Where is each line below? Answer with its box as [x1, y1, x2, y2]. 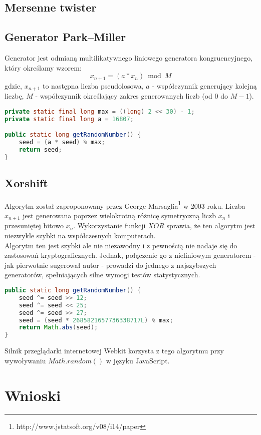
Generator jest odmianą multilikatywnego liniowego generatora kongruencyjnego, [5, 52, 253, 63]
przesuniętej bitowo [5, 220, 64, 231]
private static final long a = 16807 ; [5, 115, 134, 123]
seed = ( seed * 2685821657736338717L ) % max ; [19, 316, 173, 324]
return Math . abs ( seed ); [19, 324, 98, 331]
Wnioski [5, 384, 61, 405]
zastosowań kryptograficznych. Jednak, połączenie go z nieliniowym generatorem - [5, 250, 256, 260]
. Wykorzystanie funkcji [73, 220, 146, 231]
